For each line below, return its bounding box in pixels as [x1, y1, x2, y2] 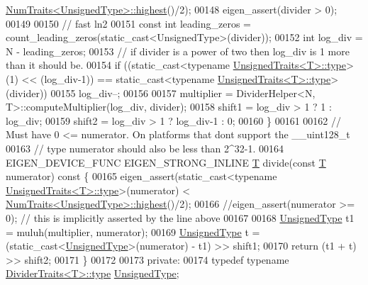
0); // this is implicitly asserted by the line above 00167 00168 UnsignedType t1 [6, 210, 355, 225]
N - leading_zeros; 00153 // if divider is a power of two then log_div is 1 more [6, 43, 350, 58]
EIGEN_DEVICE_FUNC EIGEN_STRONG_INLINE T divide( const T [6, 155, 326, 169]
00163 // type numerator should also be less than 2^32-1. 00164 [6, 140, 284, 155]
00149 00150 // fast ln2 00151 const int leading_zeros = [6, 16, 252, 30]
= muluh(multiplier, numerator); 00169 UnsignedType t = [6, 224, 260, 239]
